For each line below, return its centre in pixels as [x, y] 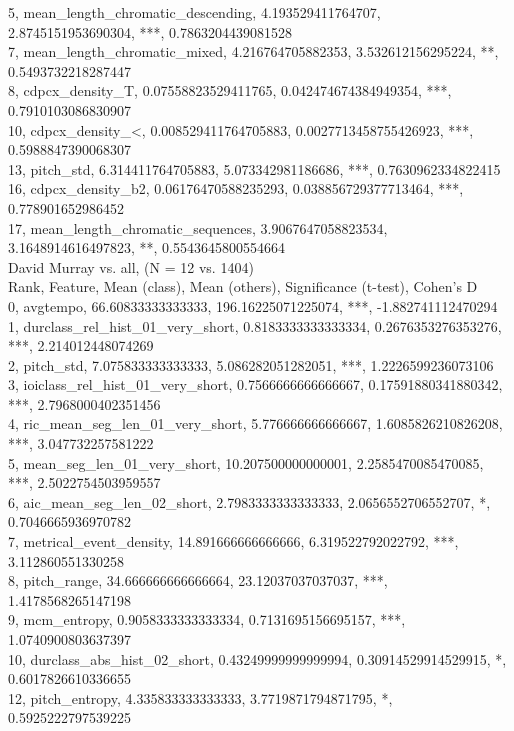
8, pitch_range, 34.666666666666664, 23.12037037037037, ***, [198, 580]
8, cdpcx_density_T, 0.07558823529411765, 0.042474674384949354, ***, [230, 90]
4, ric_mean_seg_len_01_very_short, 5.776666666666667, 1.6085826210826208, [255, 423]
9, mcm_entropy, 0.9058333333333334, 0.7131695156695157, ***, [207, 619]
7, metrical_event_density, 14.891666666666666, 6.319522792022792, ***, [233, 541]
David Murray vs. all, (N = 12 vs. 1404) [131, 266]
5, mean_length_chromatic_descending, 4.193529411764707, [194, 12]
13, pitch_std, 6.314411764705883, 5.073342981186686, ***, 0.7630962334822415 [254, 168]
